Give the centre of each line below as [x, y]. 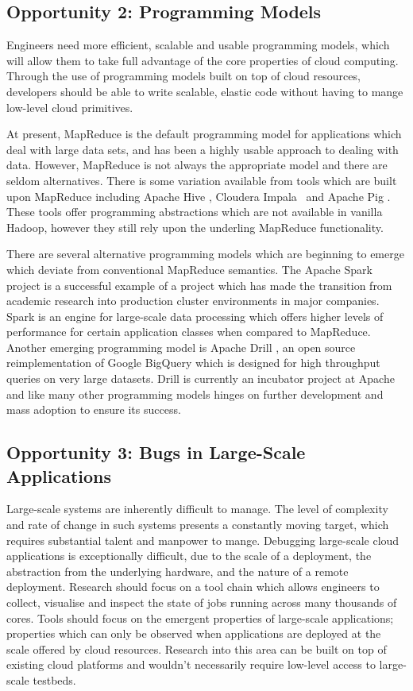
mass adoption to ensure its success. [94, 409]
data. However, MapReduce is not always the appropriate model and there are [197, 165]
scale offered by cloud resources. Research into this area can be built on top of [197, 649]
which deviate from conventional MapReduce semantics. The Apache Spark [189, 269]
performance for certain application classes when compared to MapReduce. [189, 332]
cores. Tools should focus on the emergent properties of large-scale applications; [200, 618]
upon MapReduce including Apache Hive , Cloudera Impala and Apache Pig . [199, 196]
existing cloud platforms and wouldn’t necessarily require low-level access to [191, 664]
